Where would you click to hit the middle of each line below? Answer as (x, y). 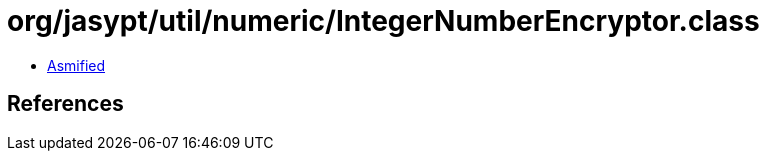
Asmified (76, 65)
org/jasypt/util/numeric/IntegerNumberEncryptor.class (383, 21)
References (65, 104)
